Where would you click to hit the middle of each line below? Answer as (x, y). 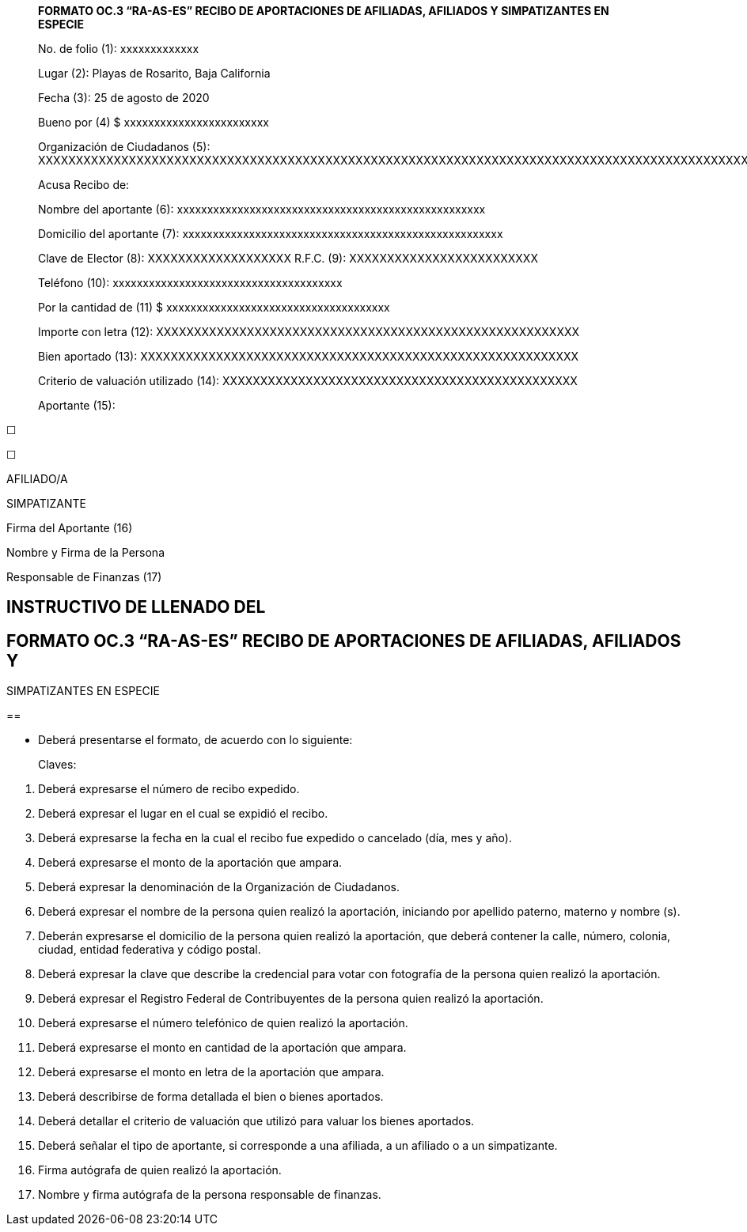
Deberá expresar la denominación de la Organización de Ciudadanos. (219, 887)
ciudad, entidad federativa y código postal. (150, 950)
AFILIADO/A (37, 479)
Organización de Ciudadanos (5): (124, 147)
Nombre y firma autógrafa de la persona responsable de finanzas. (210, 1195)
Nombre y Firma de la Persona (86, 552)
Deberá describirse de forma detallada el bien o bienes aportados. (211, 1097)
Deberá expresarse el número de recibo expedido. (169, 789)
